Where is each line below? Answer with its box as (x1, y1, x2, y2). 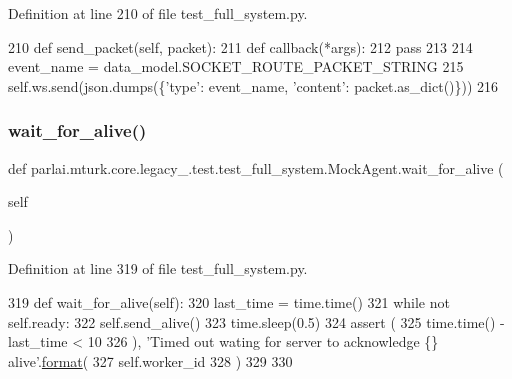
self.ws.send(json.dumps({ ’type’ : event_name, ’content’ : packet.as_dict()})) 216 (8, 75, 499, 96)
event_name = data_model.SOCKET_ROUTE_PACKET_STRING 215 (8, 56, 464, 77)
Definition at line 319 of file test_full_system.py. (8, 258, 308, 279)
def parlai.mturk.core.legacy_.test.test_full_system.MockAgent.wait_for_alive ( (8, 157, 504, 178)
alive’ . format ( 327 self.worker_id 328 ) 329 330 (8, 350, 293, 371)
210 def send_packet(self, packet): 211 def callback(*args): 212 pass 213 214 (8, 36, 473, 57)
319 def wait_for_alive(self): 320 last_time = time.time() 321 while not (8, 291, 450, 312)
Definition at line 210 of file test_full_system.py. (8, 3, 308, 23)
